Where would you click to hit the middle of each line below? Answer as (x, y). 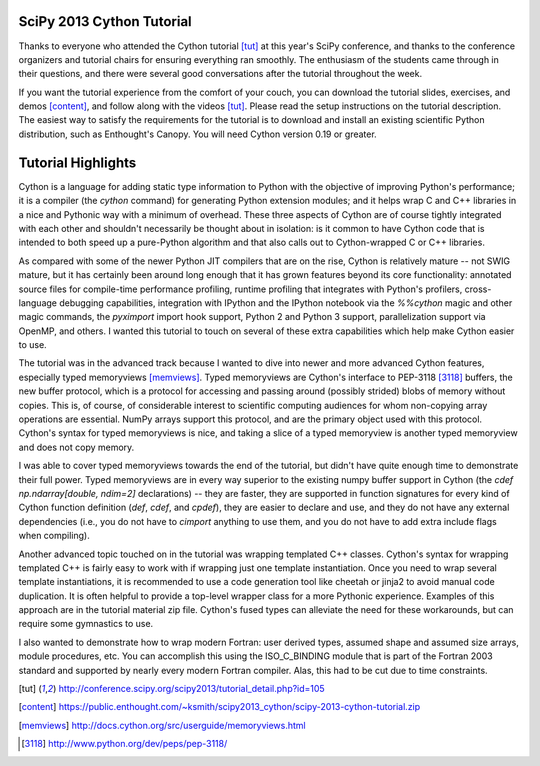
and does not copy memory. (76, 447)
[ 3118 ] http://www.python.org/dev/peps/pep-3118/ (124, 744)
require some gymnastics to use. (86, 624)
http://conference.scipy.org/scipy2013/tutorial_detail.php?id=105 (191, 689)
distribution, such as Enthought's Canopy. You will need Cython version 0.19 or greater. (197, 134)
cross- (478, 289)
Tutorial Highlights (77, 162)
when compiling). (54, 536)
